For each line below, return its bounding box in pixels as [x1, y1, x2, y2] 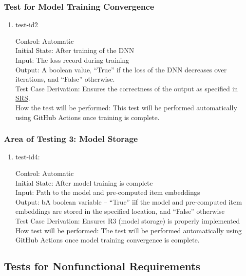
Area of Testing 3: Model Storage [4, 133, 138, 145]
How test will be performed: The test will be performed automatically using [15, 225, 242, 235]
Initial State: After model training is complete [15, 177, 153, 188]
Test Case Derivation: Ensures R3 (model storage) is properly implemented [15, 215, 240, 225]
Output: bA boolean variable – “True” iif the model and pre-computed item [15, 196, 242, 207]
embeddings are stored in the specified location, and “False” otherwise [15, 206, 225, 216]
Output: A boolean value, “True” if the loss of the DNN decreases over [15, 64, 227, 74]
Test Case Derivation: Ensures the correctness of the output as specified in [15, 83, 238, 93]
